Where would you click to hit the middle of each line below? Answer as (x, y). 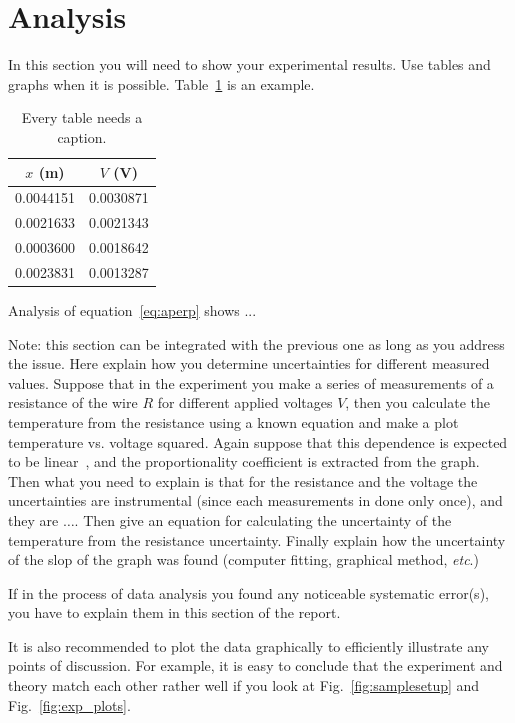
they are (33, 519)
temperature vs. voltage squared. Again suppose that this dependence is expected (258, 441)
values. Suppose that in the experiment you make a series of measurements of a (251, 382)
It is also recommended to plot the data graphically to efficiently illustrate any (248, 645)
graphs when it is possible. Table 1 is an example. (161, 83)
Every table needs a (82, 117)
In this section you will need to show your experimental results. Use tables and (249, 64)
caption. (82, 136)
